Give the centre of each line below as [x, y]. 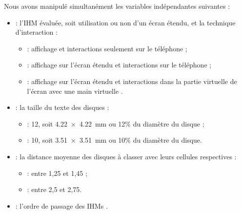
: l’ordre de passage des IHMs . [61, 205]
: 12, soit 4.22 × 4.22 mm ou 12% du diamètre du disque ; [116, 123]
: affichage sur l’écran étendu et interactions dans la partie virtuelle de [132, 81]
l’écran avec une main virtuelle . [75, 91]
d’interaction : [36, 32]
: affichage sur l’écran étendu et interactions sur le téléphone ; [119, 65]
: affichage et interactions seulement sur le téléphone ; [107, 48]
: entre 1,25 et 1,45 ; [57, 173]
